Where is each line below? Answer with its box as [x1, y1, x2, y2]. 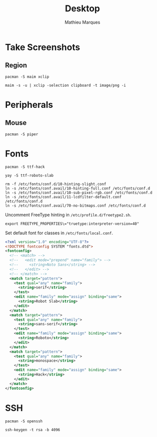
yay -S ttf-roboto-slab [5, 173, 54, 178]
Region [5, 61, 27, 69]
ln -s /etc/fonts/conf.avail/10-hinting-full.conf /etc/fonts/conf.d [5, 186, 151, 191]
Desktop [65, 3, 100, 14]
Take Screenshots [5, 41, 80, 53]
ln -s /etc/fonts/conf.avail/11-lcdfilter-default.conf [5, 194, 122, 199]
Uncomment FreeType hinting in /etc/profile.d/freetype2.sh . [5, 212, 131, 218]
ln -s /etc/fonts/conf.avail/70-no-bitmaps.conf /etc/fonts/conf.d [5, 203, 146, 208]
